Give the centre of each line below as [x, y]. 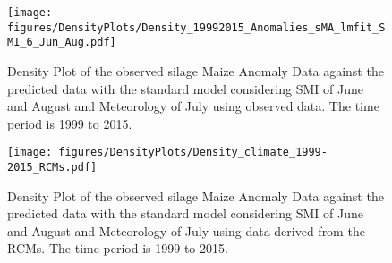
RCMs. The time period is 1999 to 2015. [118, 248]
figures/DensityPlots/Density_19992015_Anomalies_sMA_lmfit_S [196, 27]
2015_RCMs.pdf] [52, 167]
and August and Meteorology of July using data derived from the [186, 230]
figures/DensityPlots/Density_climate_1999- [193, 153]
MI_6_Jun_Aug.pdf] [62, 42]
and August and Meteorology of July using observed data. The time [193, 106]
